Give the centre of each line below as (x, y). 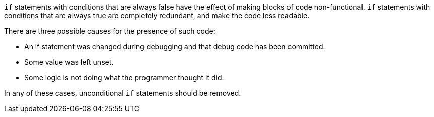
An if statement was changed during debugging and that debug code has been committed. (175, 46)
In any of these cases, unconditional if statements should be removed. (123, 93)
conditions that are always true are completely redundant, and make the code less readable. (157, 15)
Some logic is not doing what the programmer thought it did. (124, 78)
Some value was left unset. (69, 62)
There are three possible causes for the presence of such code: (110, 31)
